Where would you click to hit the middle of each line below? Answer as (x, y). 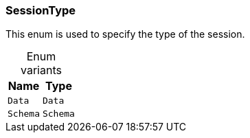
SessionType (41, 10)
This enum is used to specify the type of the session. (125, 34)
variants (41, 70)
